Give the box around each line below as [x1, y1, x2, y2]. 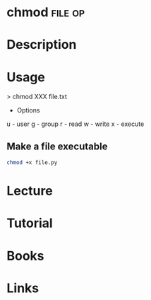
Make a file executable [6, 140, 108, 152]
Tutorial [6, 215, 54, 231]
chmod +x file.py [6, 159, 58, 166]
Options [16, 106, 40, 115]
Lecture [6, 183, 54, 199]
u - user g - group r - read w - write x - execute [6, 120, 145, 128]
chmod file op [6, 4, 85, 21]
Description [6, 37, 77, 53]
